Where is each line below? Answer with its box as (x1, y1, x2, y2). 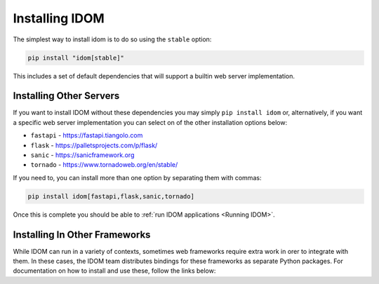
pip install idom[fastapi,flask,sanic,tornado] (27, 192, 194, 200)
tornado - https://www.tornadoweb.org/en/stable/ (30, 161, 178, 169)
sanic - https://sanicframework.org (30, 151, 135, 159)
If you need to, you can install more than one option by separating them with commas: (13, 173, 262, 182)
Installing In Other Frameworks (13, 229, 151, 241)
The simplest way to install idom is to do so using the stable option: (13, 35, 212, 43)
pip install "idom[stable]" (27, 53, 124, 62)
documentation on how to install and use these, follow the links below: (13, 266, 216, 275)
